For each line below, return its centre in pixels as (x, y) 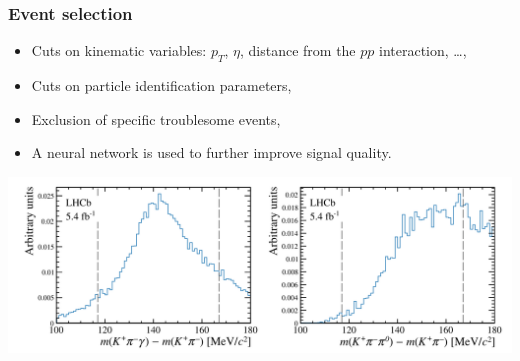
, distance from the (297, 50)
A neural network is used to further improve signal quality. (211, 152)
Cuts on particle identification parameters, (161, 85)
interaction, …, (423, 50)
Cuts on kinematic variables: (119, 50)
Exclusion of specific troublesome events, (156, 118)
